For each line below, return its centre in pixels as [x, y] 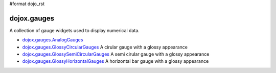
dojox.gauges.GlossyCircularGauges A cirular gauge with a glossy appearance [105, 47]
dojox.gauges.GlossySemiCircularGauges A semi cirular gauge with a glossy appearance [116, 54]
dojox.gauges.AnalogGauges [53, 40]
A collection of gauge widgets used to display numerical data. [75, 30]
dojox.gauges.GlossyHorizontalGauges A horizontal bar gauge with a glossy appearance [116, 61]
